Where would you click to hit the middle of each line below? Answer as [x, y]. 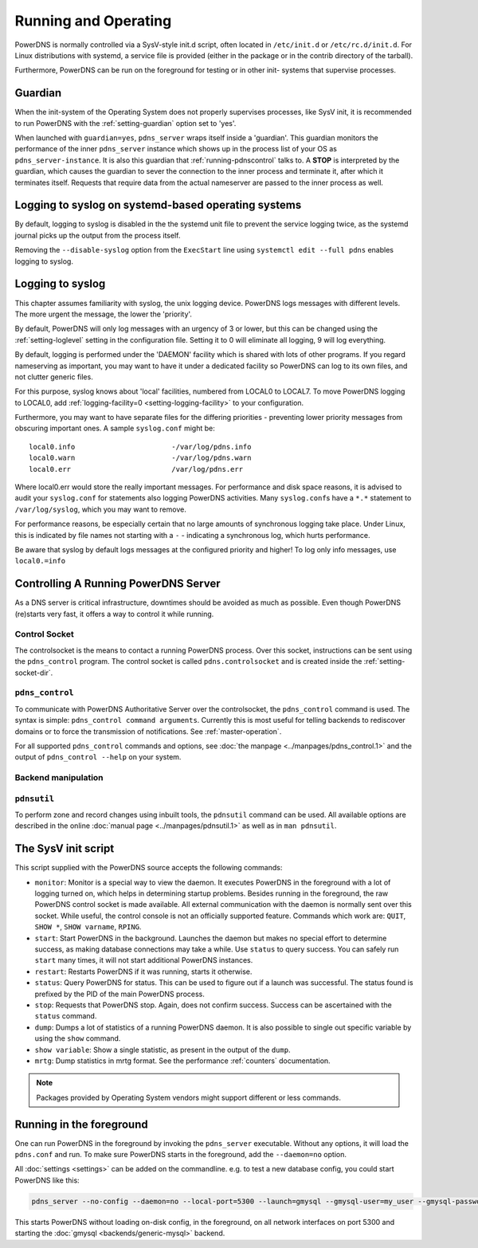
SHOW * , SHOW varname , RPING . [88, 927]
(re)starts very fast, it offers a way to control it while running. [114, 614]
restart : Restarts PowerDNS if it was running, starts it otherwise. [143, 971]
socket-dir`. [34, 673]
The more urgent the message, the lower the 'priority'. [104, 314]
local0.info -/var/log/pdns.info [140, 447]
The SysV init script [65, 849]
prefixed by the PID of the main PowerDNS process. [119, 994]
